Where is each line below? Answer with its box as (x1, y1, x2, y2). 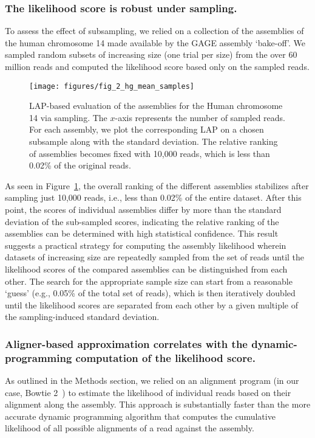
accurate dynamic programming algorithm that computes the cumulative (5, 409, 276, 422)
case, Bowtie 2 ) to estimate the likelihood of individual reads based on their (5, 386, 291, 398)
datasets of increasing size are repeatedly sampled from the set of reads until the (5, 251, 305, 263)
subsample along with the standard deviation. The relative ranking (29, 135, 278, 148)
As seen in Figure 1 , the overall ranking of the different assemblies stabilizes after (5, 179, 309, 192)
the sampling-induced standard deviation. (5, 310, 160, 323)
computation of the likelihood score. (75, 350, 256, 365)
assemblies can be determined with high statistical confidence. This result (5, 227, 279, 240)
